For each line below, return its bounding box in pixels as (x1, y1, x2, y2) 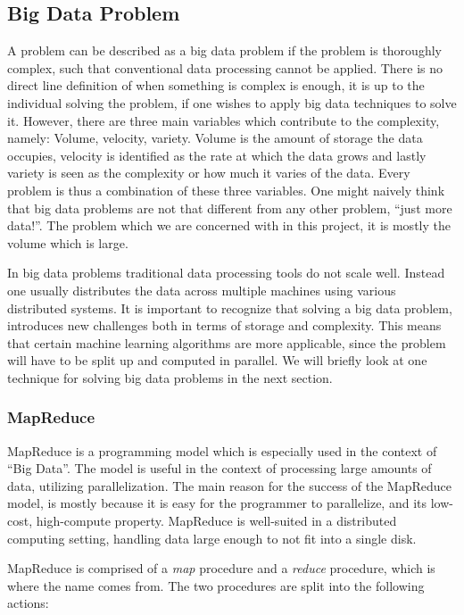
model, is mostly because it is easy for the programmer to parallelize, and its (7, 494, 427, 512)
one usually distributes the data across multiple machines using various (7, 280, 396, 299)
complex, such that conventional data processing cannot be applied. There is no (7, 58, 443, 77)
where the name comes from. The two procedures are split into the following (7, 576, 425, 594)
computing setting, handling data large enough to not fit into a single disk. (7, 528, 417, 547)
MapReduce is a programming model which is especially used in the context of (7, 441, 437, 460)
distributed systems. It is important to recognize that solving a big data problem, (7, 298, 452, 317)
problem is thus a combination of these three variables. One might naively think (7, 180, 445, 199)
